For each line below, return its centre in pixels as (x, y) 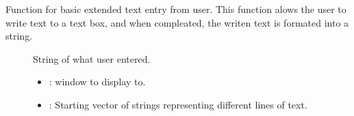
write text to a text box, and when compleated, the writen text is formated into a (177, 22)
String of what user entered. (92, 58)
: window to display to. (97, 82)
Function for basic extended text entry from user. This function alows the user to (176, 9)
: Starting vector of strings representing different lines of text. (178, 104)
